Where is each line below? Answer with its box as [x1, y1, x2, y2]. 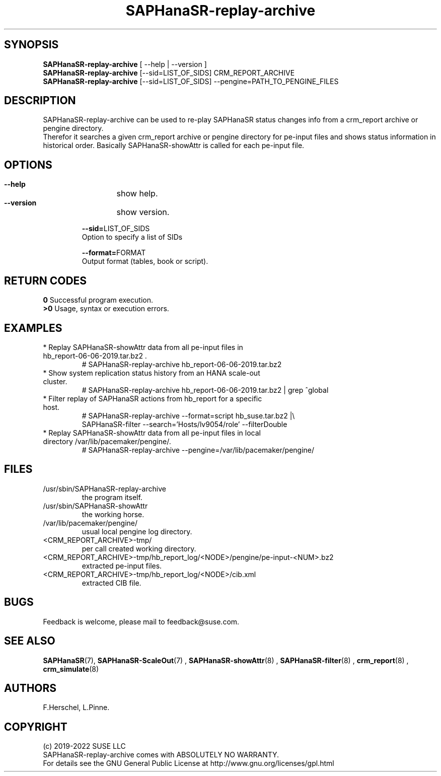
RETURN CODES [4, 274, 87, 287]
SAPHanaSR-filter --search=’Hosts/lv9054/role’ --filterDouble [82, 419, 287, 429]
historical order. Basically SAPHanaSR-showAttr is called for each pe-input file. [43, 141, 305, 150]
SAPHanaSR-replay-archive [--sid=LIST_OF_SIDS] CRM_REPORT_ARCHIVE [43, 68, 295, 77]
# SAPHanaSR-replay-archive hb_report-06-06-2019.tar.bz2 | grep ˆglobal [82, 385, 329, 394]
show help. [116, 188, 158, 199]
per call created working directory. [82, 544, 196, 553]
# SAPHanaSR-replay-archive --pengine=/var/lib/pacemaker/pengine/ [82, 445, 315, 454]
